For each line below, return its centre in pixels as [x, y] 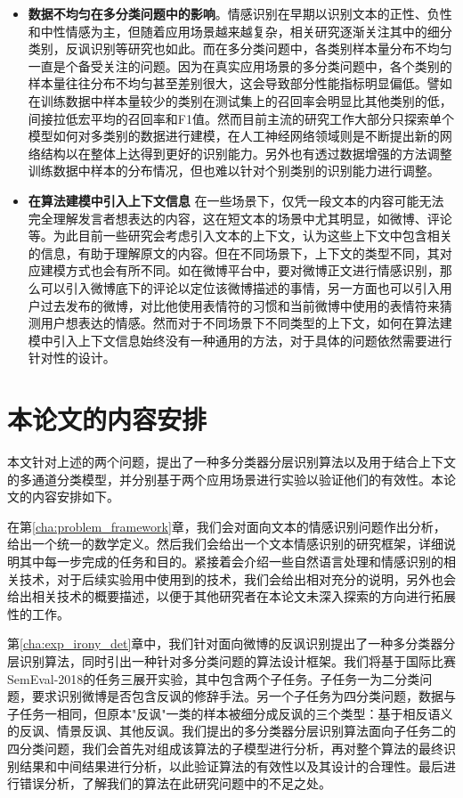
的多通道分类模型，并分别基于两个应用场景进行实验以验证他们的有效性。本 [225, 479]
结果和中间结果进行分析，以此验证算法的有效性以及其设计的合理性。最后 [231, 765]
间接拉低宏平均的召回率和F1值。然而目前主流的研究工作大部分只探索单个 [241, 118]
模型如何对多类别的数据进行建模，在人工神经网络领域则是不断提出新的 [234, 136]
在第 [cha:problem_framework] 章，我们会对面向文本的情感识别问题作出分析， [227, 526]
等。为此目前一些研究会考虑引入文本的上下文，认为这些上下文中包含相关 [240, 236]
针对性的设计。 [72, 358]
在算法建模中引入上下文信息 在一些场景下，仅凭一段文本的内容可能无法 [236, 200]
